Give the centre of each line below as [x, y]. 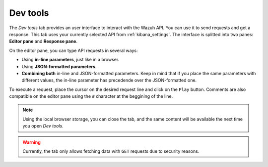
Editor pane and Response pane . [43, 42]
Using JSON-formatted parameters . [59, 66]
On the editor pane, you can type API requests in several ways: [73, 50]
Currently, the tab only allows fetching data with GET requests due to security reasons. [111, 151]
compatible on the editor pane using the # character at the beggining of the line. [91, 96]
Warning [32, 142]
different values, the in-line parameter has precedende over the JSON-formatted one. [109, 80]
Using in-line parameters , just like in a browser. [70, 60]
